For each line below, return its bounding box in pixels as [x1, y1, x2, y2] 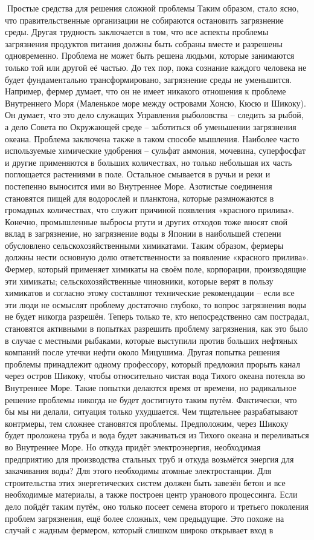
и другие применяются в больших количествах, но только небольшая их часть [5, 156, 292, 168]
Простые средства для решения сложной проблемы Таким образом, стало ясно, [7, 2, 299, 14]
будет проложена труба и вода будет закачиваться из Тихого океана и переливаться [5, 429, 309, 441]
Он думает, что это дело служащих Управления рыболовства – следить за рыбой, [5, 108, 304, 121]
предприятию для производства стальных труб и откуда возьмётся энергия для [5, 452, 294, 465]
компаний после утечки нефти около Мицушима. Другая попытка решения [5, 346, 280, 358]
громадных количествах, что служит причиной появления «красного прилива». [5, 203, 294, 216]
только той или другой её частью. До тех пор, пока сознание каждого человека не [5, 61, 307, 73]
